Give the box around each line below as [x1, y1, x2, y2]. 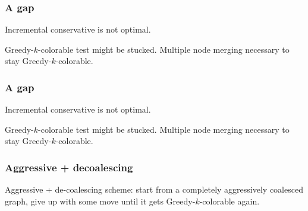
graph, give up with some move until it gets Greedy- [5, 194, 196, 207]
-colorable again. [199, 194, 260, 207]
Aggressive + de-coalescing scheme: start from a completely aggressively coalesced [5, 183, 303, 196]
